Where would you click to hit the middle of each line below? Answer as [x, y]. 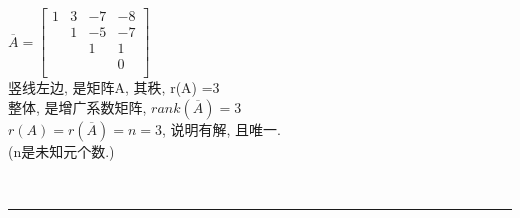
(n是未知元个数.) [61, 150]
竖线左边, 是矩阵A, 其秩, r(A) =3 [114, 87]
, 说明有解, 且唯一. [221, 128]
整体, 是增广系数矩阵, [77, 106]
